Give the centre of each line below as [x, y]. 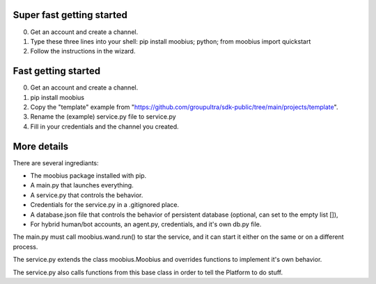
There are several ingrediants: [56, 162]
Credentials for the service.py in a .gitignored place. [105, 205]
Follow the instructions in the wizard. [83, 51]
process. [25, 247]
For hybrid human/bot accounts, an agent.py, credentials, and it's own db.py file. [146, 224]
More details [41, 146]
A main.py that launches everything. [82, 185]
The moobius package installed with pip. [88, 176]
